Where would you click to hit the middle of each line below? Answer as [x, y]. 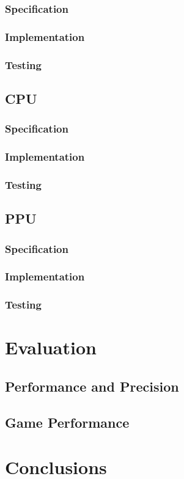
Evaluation [51, 347]
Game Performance [67, 422]
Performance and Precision [92, 386]
